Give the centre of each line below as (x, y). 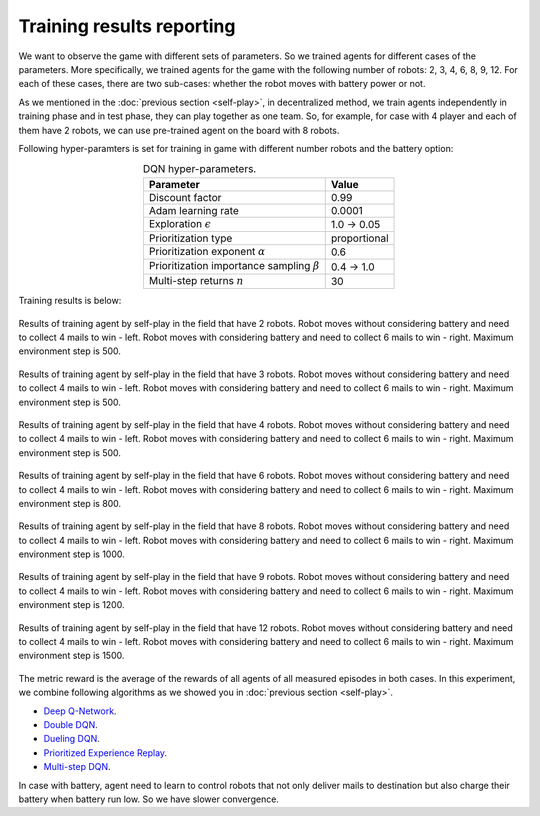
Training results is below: (70, 301)
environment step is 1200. (71, 605)
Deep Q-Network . (80, 711)
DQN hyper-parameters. (199, 169)
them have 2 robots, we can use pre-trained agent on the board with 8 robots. (179, 130)
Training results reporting (127, 26)
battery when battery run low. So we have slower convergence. (149, 799)
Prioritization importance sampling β (234, 266)
